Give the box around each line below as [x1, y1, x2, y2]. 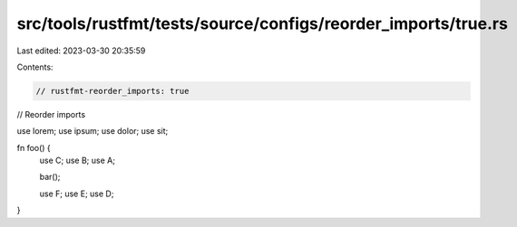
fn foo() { [16, 142, 52, 153]
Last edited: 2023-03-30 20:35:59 [16, 45, 146, 56]
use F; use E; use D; [39, 188, 114, 199]
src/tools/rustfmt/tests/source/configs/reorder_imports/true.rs [16, 14, 508, 33]
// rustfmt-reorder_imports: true [35, 86, 190, 96]
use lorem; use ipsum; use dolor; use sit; [16, 126, 169, 137]
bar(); [39, 172, 61, 183]
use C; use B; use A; [39, 155, 115, 166]
